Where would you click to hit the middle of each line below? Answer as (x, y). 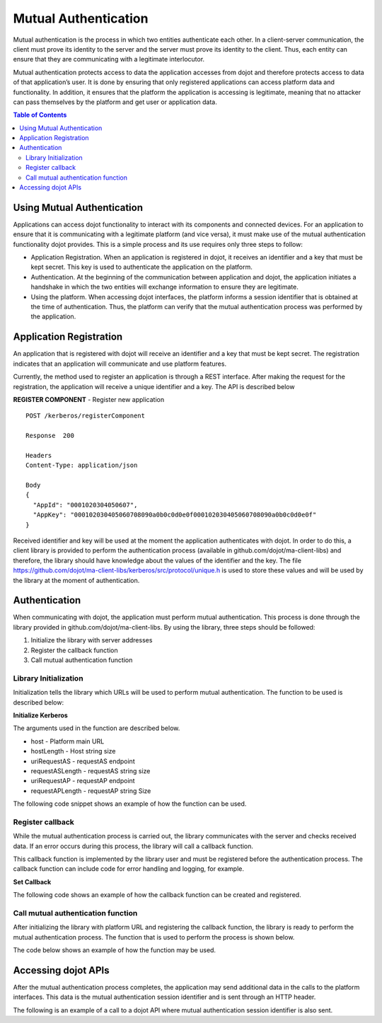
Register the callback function (74, 650)
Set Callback (32, 882)
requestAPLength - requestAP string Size (91, 791)
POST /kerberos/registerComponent (85, 416)
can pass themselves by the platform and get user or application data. (115, 102)
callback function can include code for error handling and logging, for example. (128, 869)
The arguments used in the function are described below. (97, 728)
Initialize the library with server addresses (92, 640)
